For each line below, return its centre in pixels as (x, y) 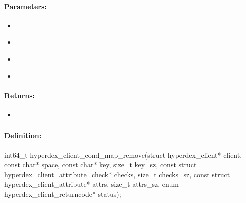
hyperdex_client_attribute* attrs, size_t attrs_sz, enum (91, 184)
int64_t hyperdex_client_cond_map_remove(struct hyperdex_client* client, (123, 155)
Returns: (20, 95)
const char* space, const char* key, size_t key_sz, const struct (100, 165)
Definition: (23, 136)
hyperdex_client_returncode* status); (63, 194)
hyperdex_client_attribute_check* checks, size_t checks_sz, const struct (117, 174)
